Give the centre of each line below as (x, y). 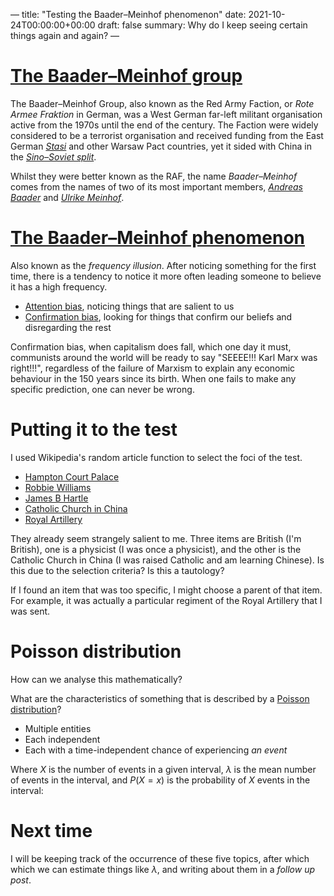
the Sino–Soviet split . (53, 156)
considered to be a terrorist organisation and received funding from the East (167, 135)
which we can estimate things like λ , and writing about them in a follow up (163, 869)
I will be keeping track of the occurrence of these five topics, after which (160, 858)
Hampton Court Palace (72, 476)
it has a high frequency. (59, 286)
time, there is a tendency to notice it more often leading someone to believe (166, 276)
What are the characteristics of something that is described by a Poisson (160, 698)
